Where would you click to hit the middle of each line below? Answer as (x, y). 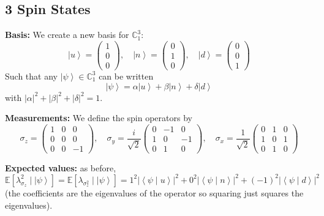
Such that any (31, 76)
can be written (126, 76)
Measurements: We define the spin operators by (99, 118)
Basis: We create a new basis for (67, 35)
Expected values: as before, (61, 167)
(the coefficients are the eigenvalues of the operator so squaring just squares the (154, 192)
